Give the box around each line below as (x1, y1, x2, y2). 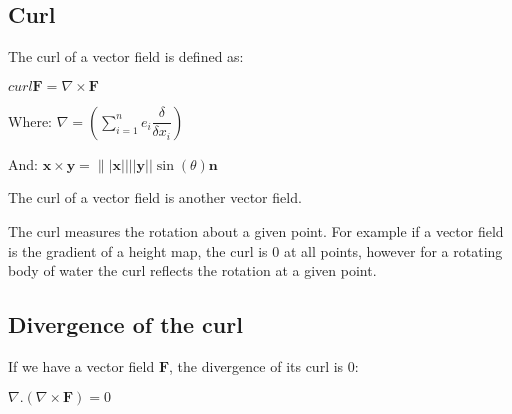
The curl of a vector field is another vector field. (8, 187, 302, 208)
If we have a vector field (8, 355, 155, 376)
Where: (8, 110, 52, 131)
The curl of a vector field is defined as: (8, 46, 244, 67)
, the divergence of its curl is (169, 355, 344, 376)
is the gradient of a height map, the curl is (8, 240, 268, 261)
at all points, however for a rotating (283, 240, 503, 261)
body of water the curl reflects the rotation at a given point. (8, 260, 377, 281)
